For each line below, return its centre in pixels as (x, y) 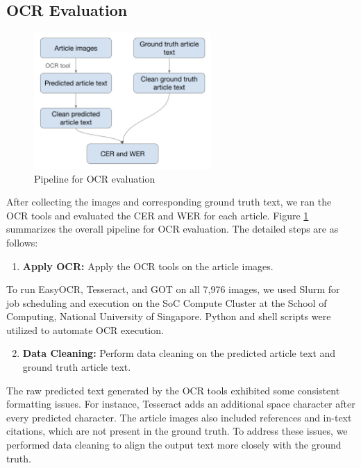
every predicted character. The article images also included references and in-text (179, 417)
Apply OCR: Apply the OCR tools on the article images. (148, 266)
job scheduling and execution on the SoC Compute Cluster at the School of (167, 302)
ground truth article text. (77, 367)
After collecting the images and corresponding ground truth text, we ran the (169, 202)
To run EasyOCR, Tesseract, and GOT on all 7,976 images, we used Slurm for (173, 289)
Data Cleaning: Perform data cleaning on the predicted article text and (179, 353)
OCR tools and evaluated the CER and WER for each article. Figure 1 (158, 215)
